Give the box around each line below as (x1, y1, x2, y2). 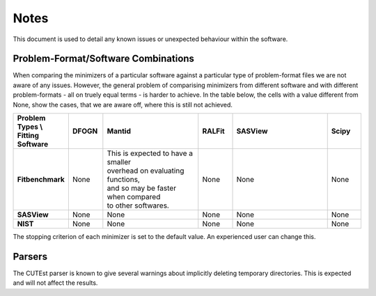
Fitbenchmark (17, 175, 65, 185)
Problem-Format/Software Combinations (13, 53, 195, 65)
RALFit (202, 126, 226, 136)
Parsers (13, 251, 48, 263)
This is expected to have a (107, 148, 194, 158)
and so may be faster (107, 183, 177, 193)
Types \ (17, 122, 43, 132)
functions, (107, 175, 141, 185)
